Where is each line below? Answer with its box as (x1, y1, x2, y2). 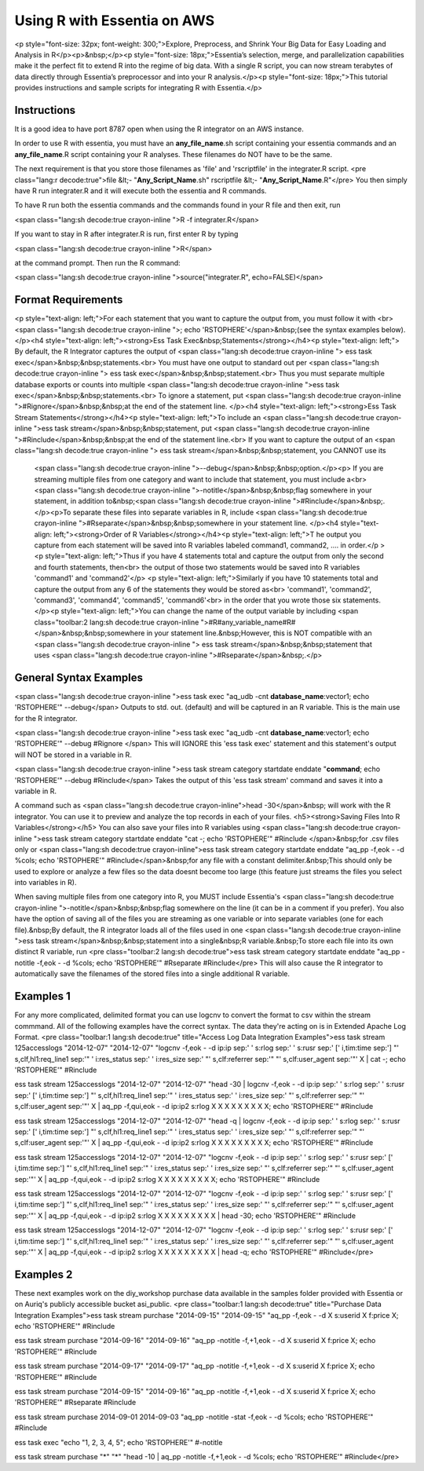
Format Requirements (14, 293, 123, 306)
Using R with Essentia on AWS (14, 12, 215, 29)
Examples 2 (14, 1268, 73, 1281)
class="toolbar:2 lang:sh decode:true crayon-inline (34, 617, 199, 627)
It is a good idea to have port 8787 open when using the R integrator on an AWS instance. (14, 124, 304, 134)
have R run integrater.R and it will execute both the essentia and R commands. (14, 185, 267, 196)
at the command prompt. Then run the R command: (14, 258, 181, 267)
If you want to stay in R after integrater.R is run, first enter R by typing (14, 229, 239, 239)
